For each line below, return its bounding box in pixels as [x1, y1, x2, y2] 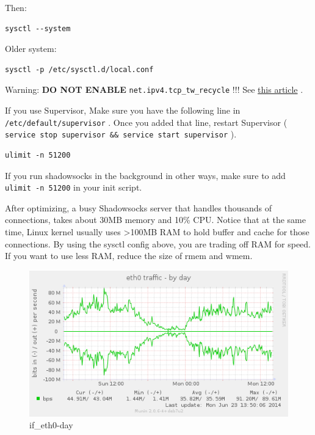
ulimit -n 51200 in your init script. [5, 181, 142, 194]
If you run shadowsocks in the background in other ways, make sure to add [5, 169, 286, 181]
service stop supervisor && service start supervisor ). [5, 128, 237, 141]
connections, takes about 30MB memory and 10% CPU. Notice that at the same [5, 213, 306, 226]
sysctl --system [5, 24, 71, 33]
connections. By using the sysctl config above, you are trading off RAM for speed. [5, 237, 311, 250]
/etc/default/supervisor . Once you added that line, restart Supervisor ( [5, 115, 288, 128]
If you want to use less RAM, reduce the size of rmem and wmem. [5, 249, 253, 262]
